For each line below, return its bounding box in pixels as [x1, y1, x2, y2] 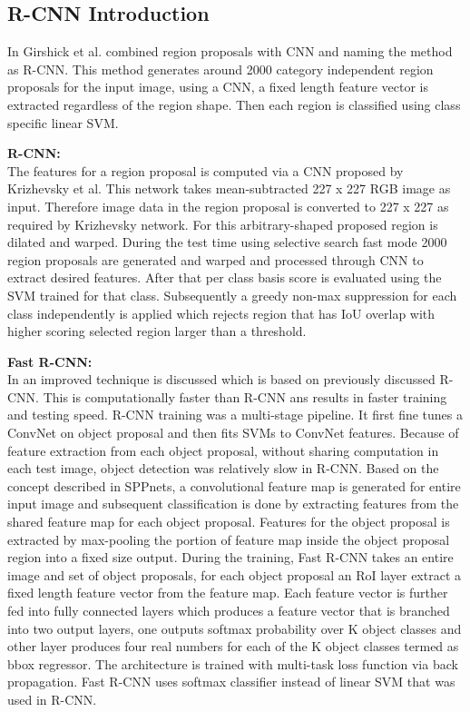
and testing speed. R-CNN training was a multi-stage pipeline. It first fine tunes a [7, 405, 463, 424]
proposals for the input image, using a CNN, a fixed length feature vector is [7, 77, 429, 96]
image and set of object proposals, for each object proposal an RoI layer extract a [7, 565, 462, 584]
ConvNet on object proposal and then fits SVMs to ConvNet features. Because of [7, 423, 459, 442]
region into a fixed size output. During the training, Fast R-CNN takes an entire [7, 548, 454, 567]
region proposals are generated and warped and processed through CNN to [7, 250, 424, 269]
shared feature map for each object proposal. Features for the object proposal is [7, 512, 450, 531]
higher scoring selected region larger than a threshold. [7, 321, 307, 341]
